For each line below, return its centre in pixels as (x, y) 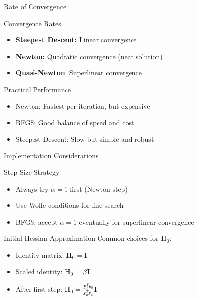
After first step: (39, 288)
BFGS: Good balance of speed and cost (75, 122)
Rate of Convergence (35, 6)
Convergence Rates (33, 23)
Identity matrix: (40, 254)
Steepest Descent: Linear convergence (76, 40)
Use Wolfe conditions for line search (69, 205)
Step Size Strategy (32, 172)
